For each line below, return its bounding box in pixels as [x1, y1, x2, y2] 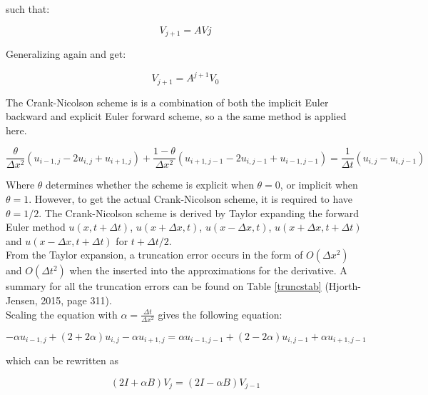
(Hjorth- [325, 279, 362, 294]
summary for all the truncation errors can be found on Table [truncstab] [6, 279, 322, 294]
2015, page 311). [41, 293, 112, 307]
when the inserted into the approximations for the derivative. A [69, 263, 347, 278]
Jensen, [6, 293, 38, 307]
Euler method [6, 219, 66, 234]
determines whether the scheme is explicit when [46, 177, 254, 192]
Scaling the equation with [6, 306, 118, 321]
